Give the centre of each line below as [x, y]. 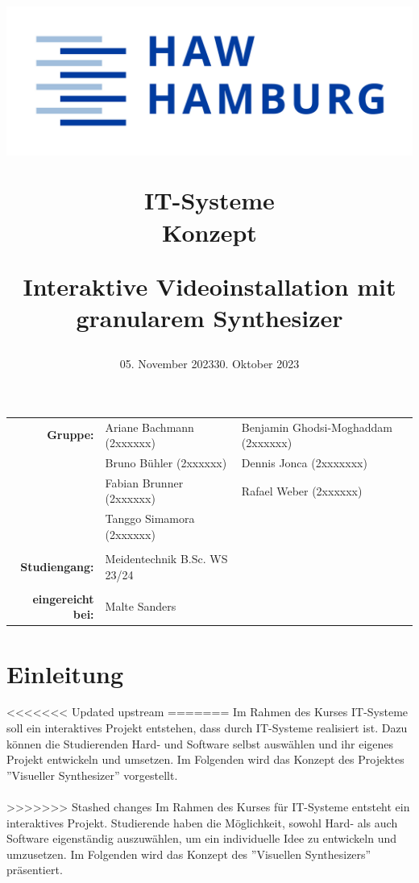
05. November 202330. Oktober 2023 [209, 364]
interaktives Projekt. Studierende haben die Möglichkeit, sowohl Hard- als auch [202, 822]
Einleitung [65, 673]
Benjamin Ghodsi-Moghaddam [317, 427]
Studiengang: [57, 566]
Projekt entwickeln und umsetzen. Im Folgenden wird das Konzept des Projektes [205, 759]
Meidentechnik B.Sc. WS [166, 558]
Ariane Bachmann [149, 427]
